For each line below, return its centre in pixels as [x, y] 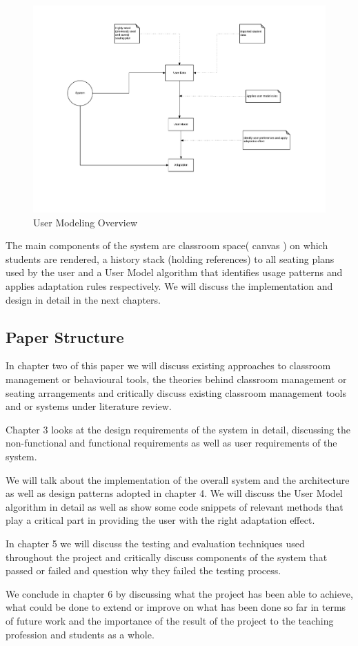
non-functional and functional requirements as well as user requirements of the [171, 443]
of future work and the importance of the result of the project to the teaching [170, 620]
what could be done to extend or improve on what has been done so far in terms [176, 607]
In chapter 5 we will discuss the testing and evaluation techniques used [155, 543]
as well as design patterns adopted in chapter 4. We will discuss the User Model [174, 493]
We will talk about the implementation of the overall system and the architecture [178, 479]
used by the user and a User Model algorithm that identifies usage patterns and [174, 272]
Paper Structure [65, 336]
